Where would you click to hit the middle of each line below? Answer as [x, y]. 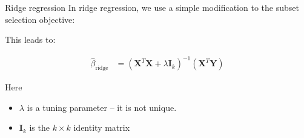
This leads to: [30, 39]
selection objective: [40, 19]
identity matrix [102, 127]
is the [39, 127]
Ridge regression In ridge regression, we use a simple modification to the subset [152, 7]
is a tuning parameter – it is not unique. [102, 107]
